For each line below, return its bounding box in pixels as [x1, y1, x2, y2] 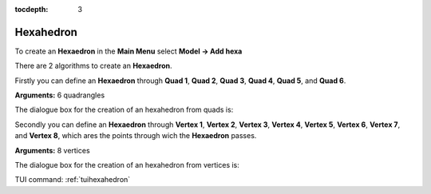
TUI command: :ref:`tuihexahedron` [14, 175, 131, 184]
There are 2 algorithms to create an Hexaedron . [14, 61, 172, 71]
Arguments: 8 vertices [14, 145, 91, 155]
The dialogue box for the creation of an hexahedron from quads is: [14, 105, 234, 115]
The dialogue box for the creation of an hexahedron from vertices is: [14, 160, 239, 170]
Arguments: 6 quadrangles [14, 90, 105, 100]
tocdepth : [14, 5, 49, 14]
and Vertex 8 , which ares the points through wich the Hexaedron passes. [14, 131, 257, 141]
